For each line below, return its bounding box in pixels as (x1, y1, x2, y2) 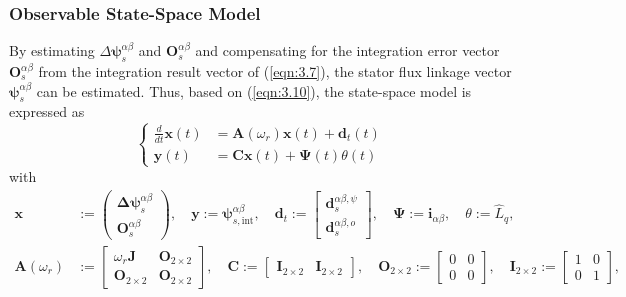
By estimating (9, 40, 95, 61)
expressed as (9, 101, 85, 122)
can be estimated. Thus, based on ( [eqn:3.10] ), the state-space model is (36, 80, 472, 101)
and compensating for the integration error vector (195, 40, 500, 61)
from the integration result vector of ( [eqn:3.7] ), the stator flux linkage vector (38, 61, 512, 82)
